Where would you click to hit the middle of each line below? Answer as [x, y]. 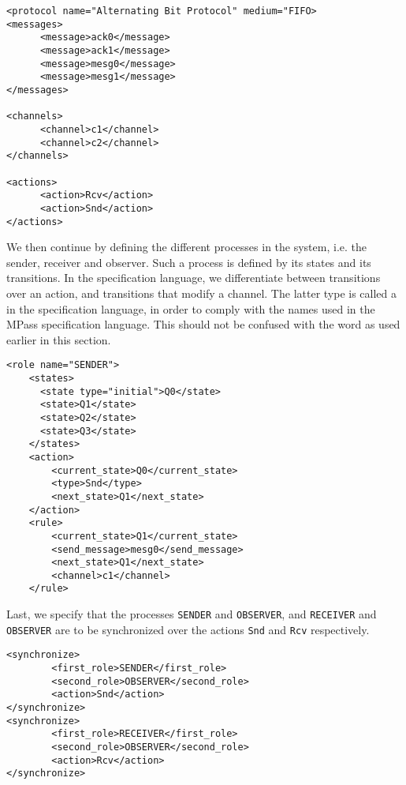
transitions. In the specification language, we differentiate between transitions [194, 278]
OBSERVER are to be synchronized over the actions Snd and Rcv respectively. [188, 629]
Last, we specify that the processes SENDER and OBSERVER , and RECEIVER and [192, 614]
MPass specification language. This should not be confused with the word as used [203, 324]
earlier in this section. [59, 339]
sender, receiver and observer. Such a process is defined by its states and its [189, 262]
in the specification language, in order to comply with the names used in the [191, 308]
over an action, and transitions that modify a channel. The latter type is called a [202, 293]
